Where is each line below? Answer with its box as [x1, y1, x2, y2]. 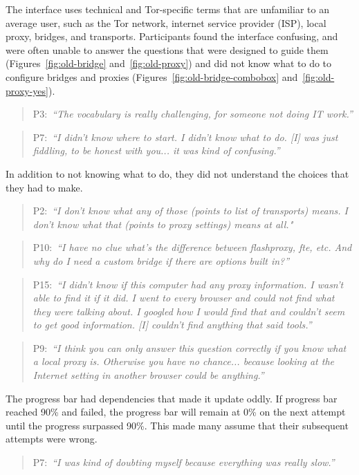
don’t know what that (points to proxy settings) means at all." [33, 216, 293, 231]
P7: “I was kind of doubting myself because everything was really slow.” [33, 455, 335, 469]
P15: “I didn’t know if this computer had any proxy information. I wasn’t [33, 277, 344, 291]
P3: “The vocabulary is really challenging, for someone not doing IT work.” [33, 106, 353, 121]
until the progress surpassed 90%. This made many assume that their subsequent [6, 418, 349, 432]
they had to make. [6, 180, 83, 194]
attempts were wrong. [6, 431, 98, 446]
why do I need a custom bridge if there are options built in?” [33, 253, 290, 268]
